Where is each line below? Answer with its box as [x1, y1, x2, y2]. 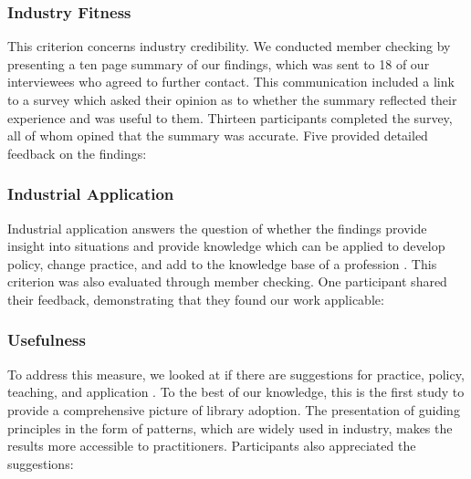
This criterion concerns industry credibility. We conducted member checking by [7, 36, 451, 56]
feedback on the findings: [7, 143, 147, 162]
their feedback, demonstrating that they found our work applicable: [7, 289, 384, 308]
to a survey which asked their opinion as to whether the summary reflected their [7, 90, 457, 109]
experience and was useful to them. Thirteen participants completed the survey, [7, 108, 453, 127]
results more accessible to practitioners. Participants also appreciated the [7, 436, 416, 455]
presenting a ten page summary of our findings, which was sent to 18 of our [7, 54, 430, 73]
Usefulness [7, 328, 86, 351]
